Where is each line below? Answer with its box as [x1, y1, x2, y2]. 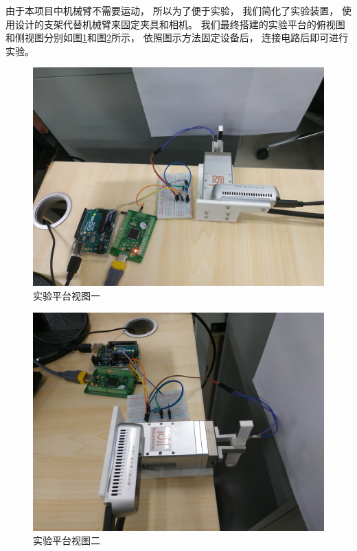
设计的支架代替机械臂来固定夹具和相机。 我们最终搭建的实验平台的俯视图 [14, 16, 345, 31]
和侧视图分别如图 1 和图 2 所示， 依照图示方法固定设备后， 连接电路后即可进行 [5, 30, 349, 45]
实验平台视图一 [33, 288, 100, 302]
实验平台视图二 [33, 533, 100, 548]
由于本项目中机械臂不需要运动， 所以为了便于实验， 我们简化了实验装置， [5, 3, 339, 17]
